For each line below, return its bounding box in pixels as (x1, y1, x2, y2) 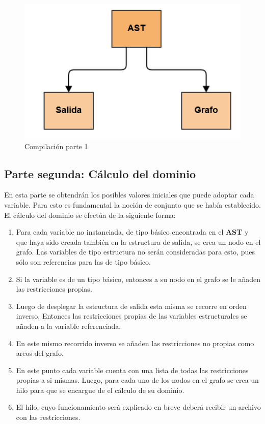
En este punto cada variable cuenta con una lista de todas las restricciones (16, 364, 249, 375)
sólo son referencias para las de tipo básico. (16, 256, 151, 267)
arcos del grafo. (16, 348, 64, 358)
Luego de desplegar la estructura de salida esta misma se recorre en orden (16, 300, 247, 311)
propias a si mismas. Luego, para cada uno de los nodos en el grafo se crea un (16, 375, 259, 385)
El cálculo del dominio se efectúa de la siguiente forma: (4, 209, 176, 220)
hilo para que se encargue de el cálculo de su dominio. (16, 384, 184, 395)
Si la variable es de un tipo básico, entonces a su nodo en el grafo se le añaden (16, 273, 260, 284)
